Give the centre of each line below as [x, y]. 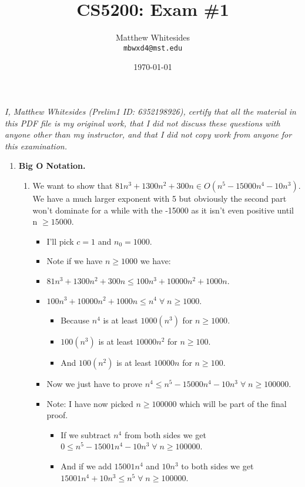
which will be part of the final [233, 403]
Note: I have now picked [90, 403]
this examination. [36, 146]
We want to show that [73, 185]
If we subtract [86, 434]
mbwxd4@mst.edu [153, 48]
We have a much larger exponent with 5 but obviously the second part [160, 198]
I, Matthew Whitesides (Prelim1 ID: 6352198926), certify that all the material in [150, 111]
